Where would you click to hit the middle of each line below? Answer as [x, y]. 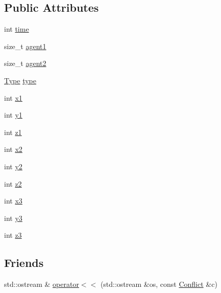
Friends [24, 263]
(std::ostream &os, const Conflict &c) [159, 284]
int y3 [13, 218]
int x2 [13, 149]
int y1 [13, 115]
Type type [20, 80]
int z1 [13, 132]
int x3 [13, 201]
